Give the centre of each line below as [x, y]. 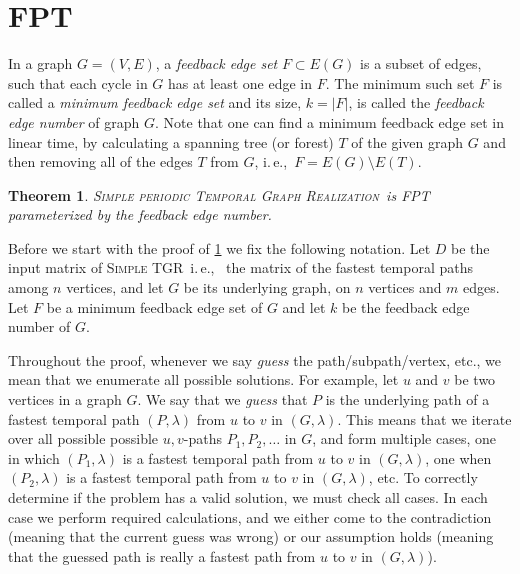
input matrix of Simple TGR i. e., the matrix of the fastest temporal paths [240, 267]
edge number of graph [74, 121]
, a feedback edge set [216, 63]
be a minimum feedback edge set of [154, 306]
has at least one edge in [240, 82]
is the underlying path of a [407, 399]
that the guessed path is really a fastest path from [162, 555]
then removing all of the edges [100, 161]
